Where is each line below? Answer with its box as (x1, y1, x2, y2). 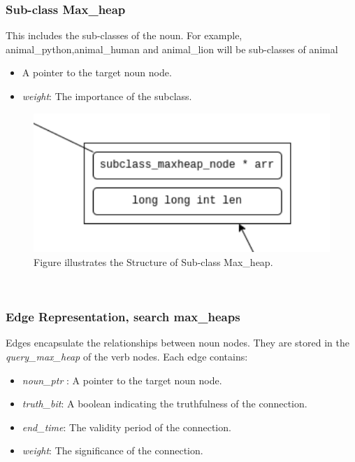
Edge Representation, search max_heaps (6, 308, 240, 325)
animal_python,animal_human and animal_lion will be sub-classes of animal (6, 41, 338, 56)
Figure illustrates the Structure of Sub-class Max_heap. (34, 254, 273, 269)
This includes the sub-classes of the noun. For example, (6, 28, 242, 43)
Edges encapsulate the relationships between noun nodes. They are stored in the (6, 335, 349, 350)
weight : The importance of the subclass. (22, 89, 192, 103)
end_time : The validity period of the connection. (22, 419, 231, 434)
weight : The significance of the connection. (22, 443, 203, 458)
